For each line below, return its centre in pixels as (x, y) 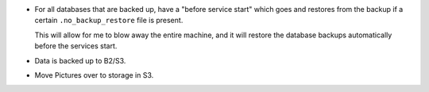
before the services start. (76, 46)
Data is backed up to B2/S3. (80, 60)
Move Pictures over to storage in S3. (94, 75)
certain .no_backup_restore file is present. (109, 21)
